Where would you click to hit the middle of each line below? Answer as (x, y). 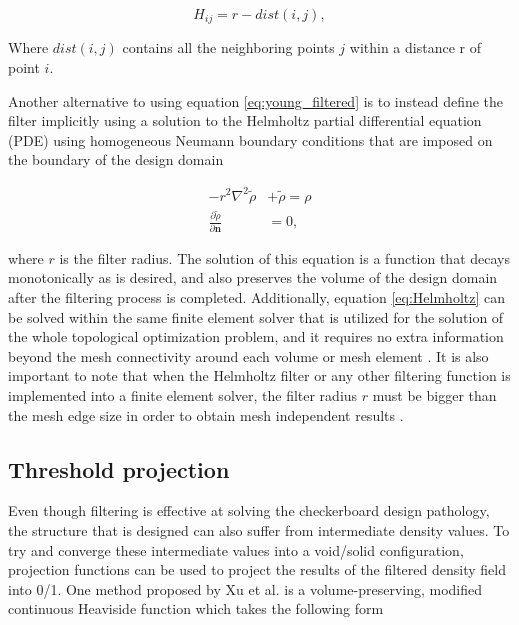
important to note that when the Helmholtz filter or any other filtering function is (259, 375)
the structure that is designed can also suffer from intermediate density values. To (259, 529)
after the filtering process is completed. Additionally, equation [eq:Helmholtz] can (257, 296)
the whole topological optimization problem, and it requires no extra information (256, 336)
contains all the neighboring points (228, 47)
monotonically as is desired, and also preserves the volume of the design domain (253, 277)
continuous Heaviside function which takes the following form (196, 608)
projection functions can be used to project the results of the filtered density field (257, 569)
